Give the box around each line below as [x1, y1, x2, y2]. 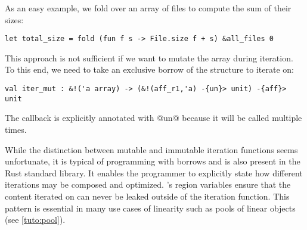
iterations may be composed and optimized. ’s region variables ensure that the [5, 178, 291, 191]
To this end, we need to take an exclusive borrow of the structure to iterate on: [5, 63, 294, 76]
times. [5, 123, 27, 135]
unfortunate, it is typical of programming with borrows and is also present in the [5, 155, 300, 167]
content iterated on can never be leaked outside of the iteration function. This [5, 189, 290, 202]
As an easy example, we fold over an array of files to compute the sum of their [5, 2, 292, 14]
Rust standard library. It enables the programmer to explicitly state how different [5, 166, 303, 179]
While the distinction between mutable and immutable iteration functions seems [5, 143, 298, 156]
